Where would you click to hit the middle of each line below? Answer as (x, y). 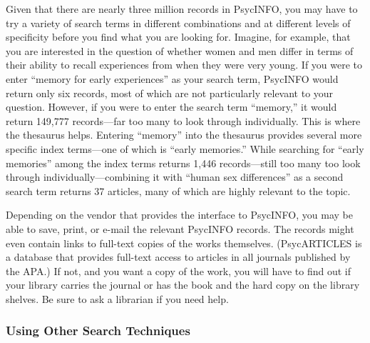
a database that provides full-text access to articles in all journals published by (178, 257)
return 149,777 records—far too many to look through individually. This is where (183, 120)
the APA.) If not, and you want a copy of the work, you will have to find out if (179, 270)
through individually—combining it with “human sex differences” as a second (175, 177)
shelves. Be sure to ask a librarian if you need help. (117, 298)
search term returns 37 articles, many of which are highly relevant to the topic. (178, 190)
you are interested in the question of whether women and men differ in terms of (180, 50)
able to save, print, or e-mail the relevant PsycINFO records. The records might (180, 228)
